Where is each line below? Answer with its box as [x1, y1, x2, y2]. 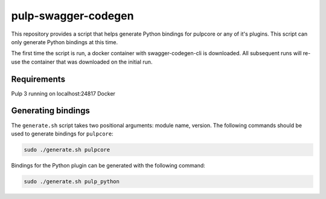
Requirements [11, 74, 66, 84]
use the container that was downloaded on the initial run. [11, 58, 153, 65]
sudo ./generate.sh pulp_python [24, 178, 120, 184]
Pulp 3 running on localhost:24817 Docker [11, 90, 116, 97]
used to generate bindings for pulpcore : [11, 130, 114, 137]
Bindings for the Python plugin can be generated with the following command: [11, 161, 205, 169]
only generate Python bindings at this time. [11, 38, 118, 45]
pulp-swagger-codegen [11, 9, 134, 22]
